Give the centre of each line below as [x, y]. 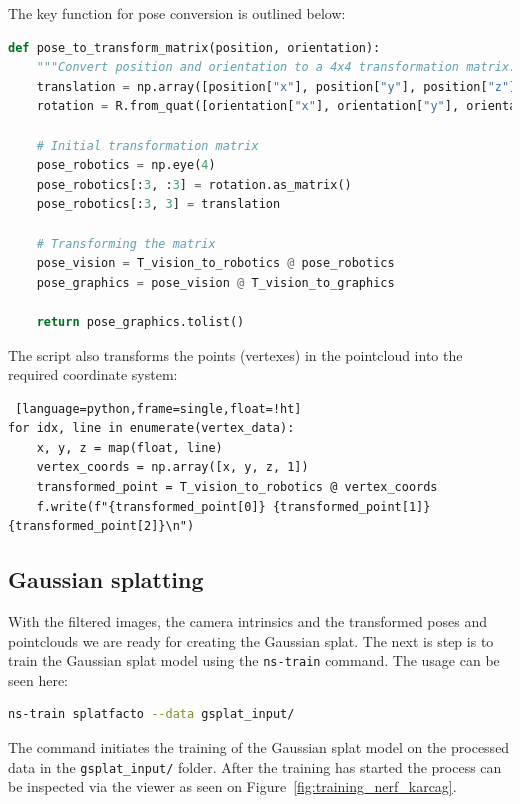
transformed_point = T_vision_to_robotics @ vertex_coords [237, 487]
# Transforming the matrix [126, 243]
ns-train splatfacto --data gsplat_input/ [151, 714]
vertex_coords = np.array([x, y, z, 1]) [172, 467]
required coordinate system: [93, 374]
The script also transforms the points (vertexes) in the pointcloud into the [235, 354]
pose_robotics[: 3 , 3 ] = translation [158, 204]
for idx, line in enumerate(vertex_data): [151, 428]
